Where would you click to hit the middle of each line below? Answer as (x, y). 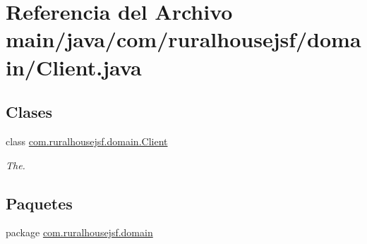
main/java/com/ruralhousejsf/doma (183, 39)
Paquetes (39, 203)
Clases (29, 112)
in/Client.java (74, 67)
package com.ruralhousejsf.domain (79, 232)
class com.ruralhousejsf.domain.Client (87, 141)
